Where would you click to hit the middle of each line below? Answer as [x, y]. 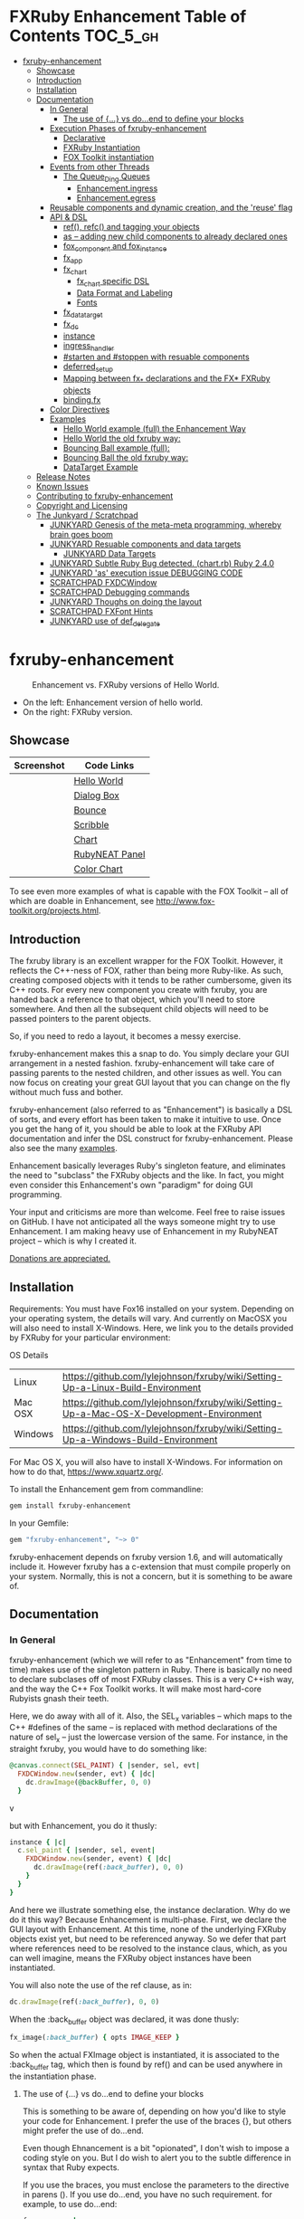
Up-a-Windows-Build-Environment [140, 1440]
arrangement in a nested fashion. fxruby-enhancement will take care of [142, 1063]
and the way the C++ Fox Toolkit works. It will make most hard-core [136, 1689]
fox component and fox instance [115, 247]
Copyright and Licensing [82, 505]
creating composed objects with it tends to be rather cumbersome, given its [151, 980]
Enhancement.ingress [117, 188]
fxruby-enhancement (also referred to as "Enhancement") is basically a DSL [151, 1109]
